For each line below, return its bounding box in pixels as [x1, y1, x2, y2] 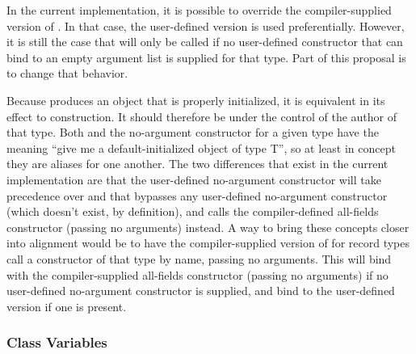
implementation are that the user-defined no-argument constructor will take [6, 171, 381, 188]
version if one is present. [6, 297, 127, 314]
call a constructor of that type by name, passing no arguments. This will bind [6, 250, 392, 267]
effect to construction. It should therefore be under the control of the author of [6, 107, 397, 124]
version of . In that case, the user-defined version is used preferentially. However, [6, 17, 405, 34]
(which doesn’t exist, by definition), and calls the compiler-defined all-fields [6, 203, 379, 220]
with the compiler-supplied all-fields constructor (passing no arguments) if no [6, 266, 389, 283]
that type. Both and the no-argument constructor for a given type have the [6, 124, 379, 141]
